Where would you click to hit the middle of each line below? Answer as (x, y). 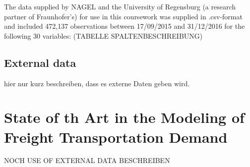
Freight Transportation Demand (116, 137)
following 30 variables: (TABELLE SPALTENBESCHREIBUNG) (103, 35)
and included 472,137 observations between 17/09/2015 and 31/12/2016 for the (125, 26)
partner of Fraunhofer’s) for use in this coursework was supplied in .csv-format (123, 16)
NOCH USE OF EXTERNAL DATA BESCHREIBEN (87, 160)
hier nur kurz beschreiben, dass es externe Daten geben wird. (97, 83)
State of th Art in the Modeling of (124, 117)
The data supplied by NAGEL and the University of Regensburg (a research (120, 6)
